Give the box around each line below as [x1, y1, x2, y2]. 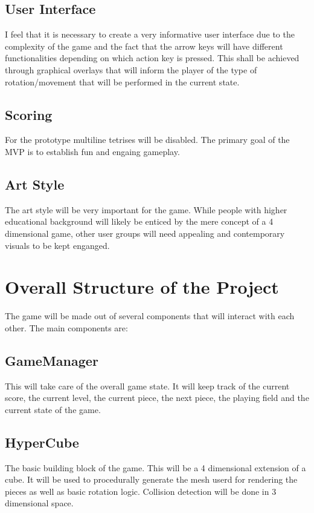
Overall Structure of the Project [5, 274, 279, 299]
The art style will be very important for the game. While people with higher [5, 203, 287, 216]
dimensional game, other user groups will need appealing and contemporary [5, 227, 285, 239]
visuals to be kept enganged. [5, 239, 110, 251]
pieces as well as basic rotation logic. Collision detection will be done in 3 [5, 485, 277, 497]
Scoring [5, 105, 53, 124]
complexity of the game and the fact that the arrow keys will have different [5, 39, 283, 52]
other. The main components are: [5, 321, 128, 334]
